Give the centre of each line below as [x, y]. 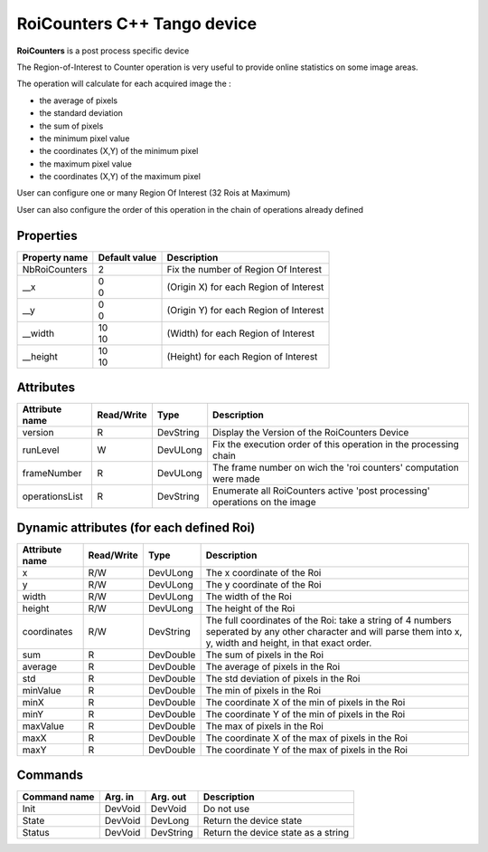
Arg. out [169, 797]
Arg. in [119, 797]
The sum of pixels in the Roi [265, 655]
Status [36, 833]
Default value [127, 257]
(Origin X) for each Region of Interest [245, 287]
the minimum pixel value [84, 138]
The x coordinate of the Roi [263, 572]
